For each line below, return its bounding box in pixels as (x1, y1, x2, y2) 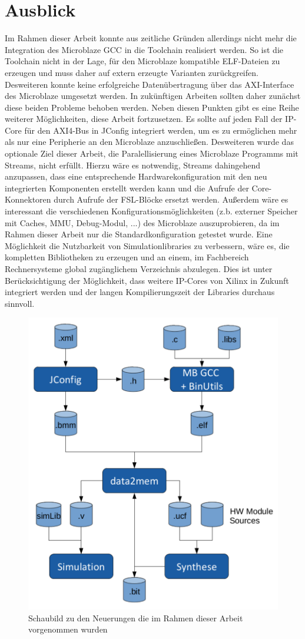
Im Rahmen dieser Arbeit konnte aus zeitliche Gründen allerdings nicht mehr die (5, 32, 297, 44)
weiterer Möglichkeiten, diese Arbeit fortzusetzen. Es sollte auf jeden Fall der (5, 112, 283, 125)
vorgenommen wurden (28, 623, 108, 635)
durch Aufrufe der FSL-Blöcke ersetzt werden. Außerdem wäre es (54, 193, 289, 206)
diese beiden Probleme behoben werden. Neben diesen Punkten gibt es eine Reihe (5, 101, 299, 113)
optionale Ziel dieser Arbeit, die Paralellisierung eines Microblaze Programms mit (5, 147, 299, 160)
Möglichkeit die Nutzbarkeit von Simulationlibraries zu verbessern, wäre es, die (5, 239, 290, 251)
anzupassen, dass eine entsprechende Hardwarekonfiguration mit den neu (5, 170, 267, 183)
